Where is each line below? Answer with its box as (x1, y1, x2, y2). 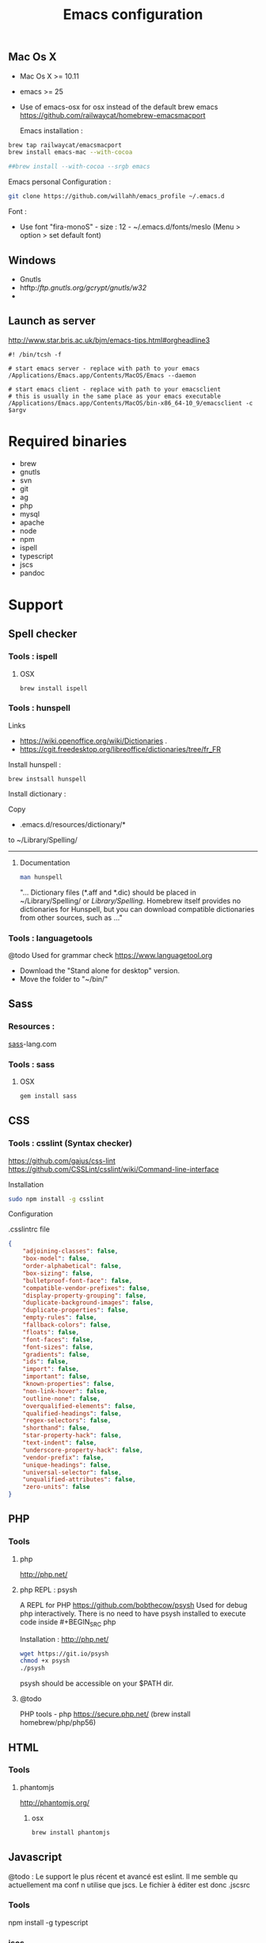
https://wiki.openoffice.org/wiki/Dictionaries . (19, 735, 168, 746)
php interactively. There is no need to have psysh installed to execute (19, 1609, 246, 1618)
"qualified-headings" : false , (22, 1409, 123, 1418)
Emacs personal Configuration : (8, 177, 112, 187)
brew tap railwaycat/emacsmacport (8, 141, 123, 149)
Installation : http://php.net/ (19, 1634, 109, 1643)
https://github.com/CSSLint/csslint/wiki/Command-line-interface (8, 1164, 219, 1174)
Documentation (19, 857, 70, 867)
